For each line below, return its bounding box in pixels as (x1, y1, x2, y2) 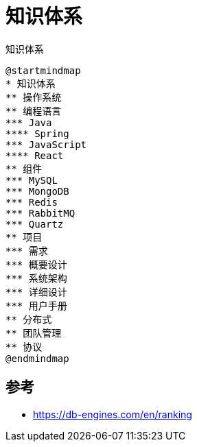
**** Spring (5, 128, 69, 139)
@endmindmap (5, 352, 69, 364)
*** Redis (5, 196, 58, 208)
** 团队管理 (5, 327, 62, 339)
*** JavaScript (5, 138, 87, 150)
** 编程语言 (5, 105, 62, 117)
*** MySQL (5, 174, 58, 186)
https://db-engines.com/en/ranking (33, 408, 192, 420)
